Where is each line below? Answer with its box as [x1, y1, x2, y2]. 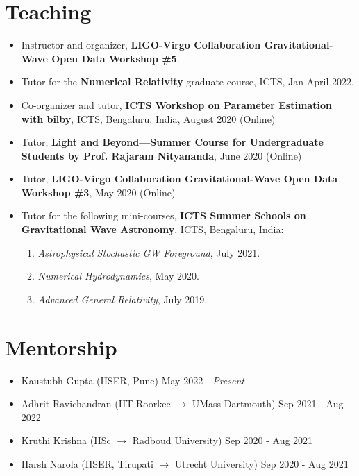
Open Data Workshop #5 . [51, 51, 180, 65]
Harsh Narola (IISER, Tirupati [21, 456, 153, 470]
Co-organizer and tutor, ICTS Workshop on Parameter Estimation [21, 97, 332, 112]
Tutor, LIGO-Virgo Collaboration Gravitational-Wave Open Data [21, 171, 338, 186]
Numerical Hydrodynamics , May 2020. [37, 269, 199, 283]
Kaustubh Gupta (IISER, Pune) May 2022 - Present [21, 373, 244, 387]
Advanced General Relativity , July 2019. [37, 291, 208, 306]
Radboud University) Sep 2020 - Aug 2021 [132, 433, 313, 448]
